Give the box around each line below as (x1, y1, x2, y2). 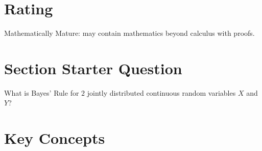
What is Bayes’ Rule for (4, 87, 79, 98)
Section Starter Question (4, 57, 182, 78)
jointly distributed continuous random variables (87, 87, 236, 98)
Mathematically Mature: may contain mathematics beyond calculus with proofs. (4, 28, 255, 38)
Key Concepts (4, 127, 105, 148)
